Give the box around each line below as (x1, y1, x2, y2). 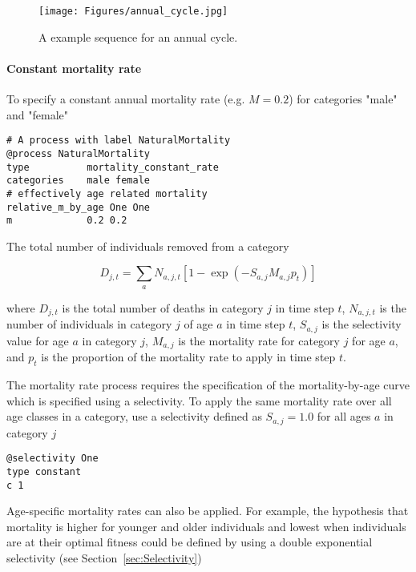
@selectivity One (6, 453, 99, 465)
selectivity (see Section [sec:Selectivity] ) (6, 549, 202, 566)
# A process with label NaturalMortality (6, 135, 231, 147)
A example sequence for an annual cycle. (38, 28, 238, 45)
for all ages (317, 408, 371, 425)
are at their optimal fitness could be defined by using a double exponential (6, 534, 373, 550)
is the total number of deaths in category (62, 299, 264, 316)
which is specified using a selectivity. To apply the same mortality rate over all (6, 392, 392, 409)
